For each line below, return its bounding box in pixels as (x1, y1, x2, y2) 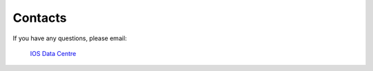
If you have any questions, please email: (12, 34, 127, 42)
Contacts (12, 10, 67, 25)
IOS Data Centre (30, 49, 77, 57)
